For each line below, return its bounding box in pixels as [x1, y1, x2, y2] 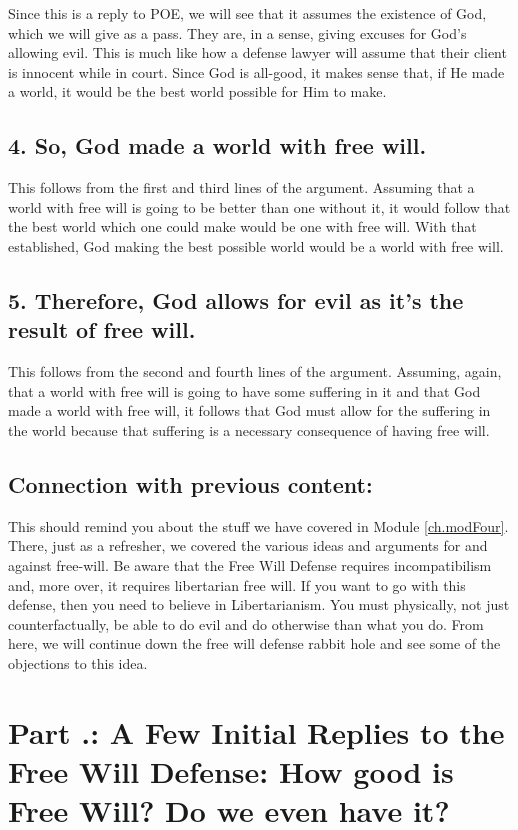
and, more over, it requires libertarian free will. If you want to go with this [8, 574, 466, 595]
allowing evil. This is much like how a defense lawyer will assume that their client [8, 42, 507, 63]
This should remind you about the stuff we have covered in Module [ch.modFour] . [8, 515, 509, 536]
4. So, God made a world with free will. [8, 130, 427, 161]
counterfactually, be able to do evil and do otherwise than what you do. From [8, 613, 484, 634]
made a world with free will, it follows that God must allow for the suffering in [8, 400, 491, 421]
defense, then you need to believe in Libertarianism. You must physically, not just [8, 594, 510, 615]
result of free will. [8, 314, 196, 345]
